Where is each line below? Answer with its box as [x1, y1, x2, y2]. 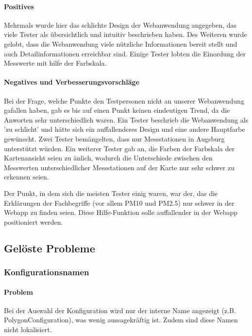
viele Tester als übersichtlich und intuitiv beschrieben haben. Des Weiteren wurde [4, 29, 247, 39]
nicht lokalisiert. [4, 324, 52, 334]
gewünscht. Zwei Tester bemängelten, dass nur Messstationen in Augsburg [4, 133, 225, 143]
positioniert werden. [4, 216, 63, 227]
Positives [4, 1, 34, 11]
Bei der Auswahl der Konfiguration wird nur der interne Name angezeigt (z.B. [4, 305, 236, 315]
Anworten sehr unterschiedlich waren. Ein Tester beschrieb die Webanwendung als [4, 114, 249, 124]
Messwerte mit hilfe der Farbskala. [4, 58, 107, 68]
